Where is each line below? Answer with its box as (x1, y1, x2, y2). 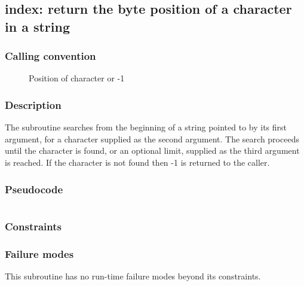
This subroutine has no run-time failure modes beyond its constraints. (5, 269, 261, 282)
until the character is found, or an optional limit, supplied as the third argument (5, 144, 300, 157)
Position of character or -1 (29, 72, 125, 84)
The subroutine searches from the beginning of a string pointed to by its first (5, 121, 287, 133)
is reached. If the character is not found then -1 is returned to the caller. (5, 156, 270, 168)
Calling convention (5, 48, 96, 63)
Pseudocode (5, 181, 63, 196)
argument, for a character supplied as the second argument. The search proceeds (5, 132, 299, 145)
